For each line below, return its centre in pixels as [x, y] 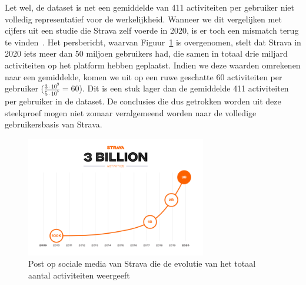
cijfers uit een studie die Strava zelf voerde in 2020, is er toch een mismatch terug [152, 30]
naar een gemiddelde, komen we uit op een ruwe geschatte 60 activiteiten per [144, 76]
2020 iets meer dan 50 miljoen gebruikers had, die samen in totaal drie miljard [146, 53]
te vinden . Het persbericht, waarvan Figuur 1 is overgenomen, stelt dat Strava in [153, 42]
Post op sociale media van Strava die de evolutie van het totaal [142, 263]
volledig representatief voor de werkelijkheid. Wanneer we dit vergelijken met [143, 19]
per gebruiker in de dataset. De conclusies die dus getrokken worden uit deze [143, 101]
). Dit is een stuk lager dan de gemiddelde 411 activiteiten [184, 88]
